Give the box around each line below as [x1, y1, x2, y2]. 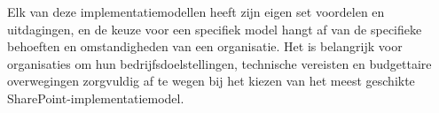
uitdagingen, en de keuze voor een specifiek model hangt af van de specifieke [7, 19, 422, 38]
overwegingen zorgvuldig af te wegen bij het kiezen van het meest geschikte [7, 72, 415, 90]
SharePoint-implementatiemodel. [7, 88, 184, 107]
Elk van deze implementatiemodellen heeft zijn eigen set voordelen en [7, 3, 385, 20]
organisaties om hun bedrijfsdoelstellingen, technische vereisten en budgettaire [7, 54, 432, 72]
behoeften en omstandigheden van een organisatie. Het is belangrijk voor [7, 37, 403, 56]
